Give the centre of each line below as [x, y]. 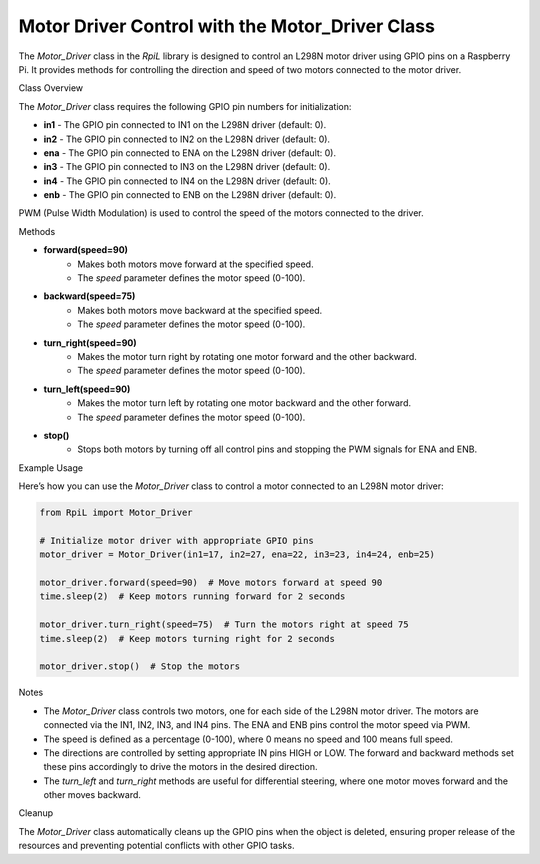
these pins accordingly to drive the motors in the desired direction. [180, 767]
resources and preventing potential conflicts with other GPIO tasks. [156, 846]
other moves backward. [92, 795]
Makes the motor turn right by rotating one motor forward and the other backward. [247, 356]
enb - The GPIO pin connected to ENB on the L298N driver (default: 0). [190, 195]
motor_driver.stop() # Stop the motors [139, 666]
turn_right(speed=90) [90, 342]
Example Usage [51, 467]
